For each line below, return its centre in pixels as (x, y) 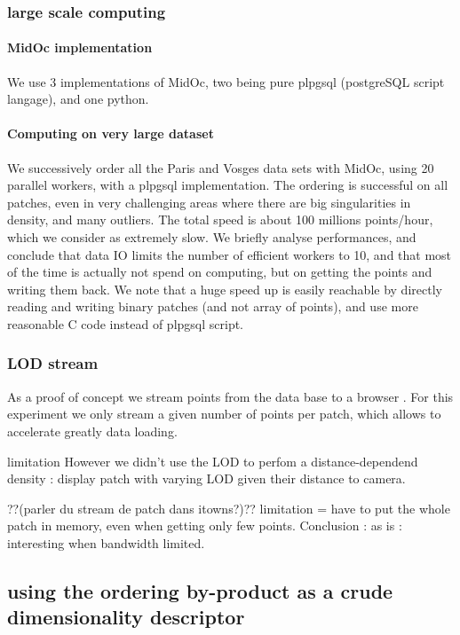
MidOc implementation (80, 47)
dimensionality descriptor (126, 617)
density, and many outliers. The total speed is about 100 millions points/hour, (220, 220)
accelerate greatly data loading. (92, 431)
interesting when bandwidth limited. (106, 542)
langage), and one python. (78, 99)
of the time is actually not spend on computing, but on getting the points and (220, 272)
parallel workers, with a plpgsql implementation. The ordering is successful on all (228, 185)
